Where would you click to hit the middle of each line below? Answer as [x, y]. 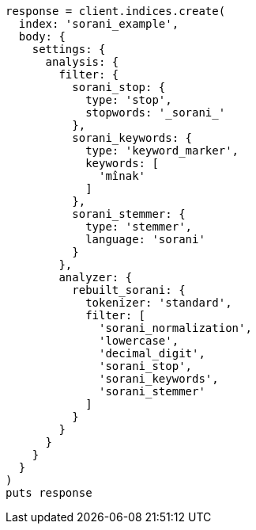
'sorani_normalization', [175, 328]
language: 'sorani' [145, 239]
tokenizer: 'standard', [159, 303]
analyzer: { [96, 277]
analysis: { [82, 62]
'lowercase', [139, 341]
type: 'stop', [129, 100]
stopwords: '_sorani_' [156, 112]
